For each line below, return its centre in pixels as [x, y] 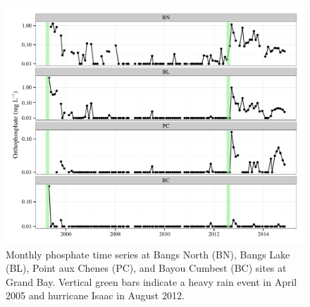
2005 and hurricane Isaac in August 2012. [95, 295]
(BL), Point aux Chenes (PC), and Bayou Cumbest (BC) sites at [146, 268]
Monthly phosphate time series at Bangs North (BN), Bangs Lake [148, 254]
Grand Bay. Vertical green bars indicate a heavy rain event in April [151, 281]
